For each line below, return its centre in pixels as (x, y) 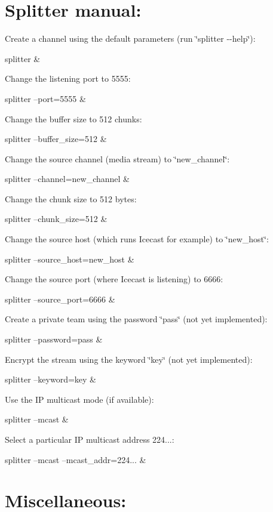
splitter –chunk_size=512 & (56, 219)
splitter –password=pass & (54, 339)
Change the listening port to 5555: (68, 78)
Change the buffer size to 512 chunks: (73, 118)
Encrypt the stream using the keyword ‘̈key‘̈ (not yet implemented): (129, 359)
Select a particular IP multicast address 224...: (90, 439)
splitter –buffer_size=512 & (56, 139)
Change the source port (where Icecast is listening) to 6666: (114, 279)
